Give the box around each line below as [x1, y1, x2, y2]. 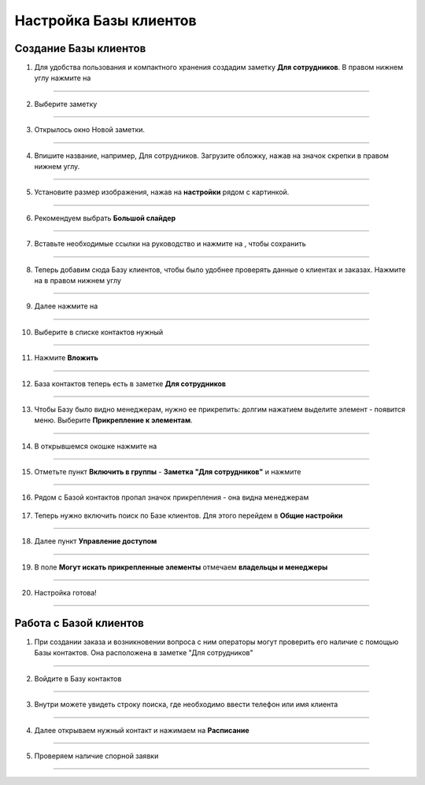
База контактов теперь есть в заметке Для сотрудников [34, 378, 227, 389]
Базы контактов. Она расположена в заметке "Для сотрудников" [34, 648, 253, 658]
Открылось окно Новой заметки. [34, 125, 146, 135]
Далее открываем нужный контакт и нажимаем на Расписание [34, 725, 249, 735]
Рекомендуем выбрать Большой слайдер [34, 213, 176, 223]
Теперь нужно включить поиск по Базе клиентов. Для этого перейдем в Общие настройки [34, 510, 343, 520]
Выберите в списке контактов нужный [34, 327, 164, 337]
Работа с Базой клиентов [14, 616, 145, 629]
